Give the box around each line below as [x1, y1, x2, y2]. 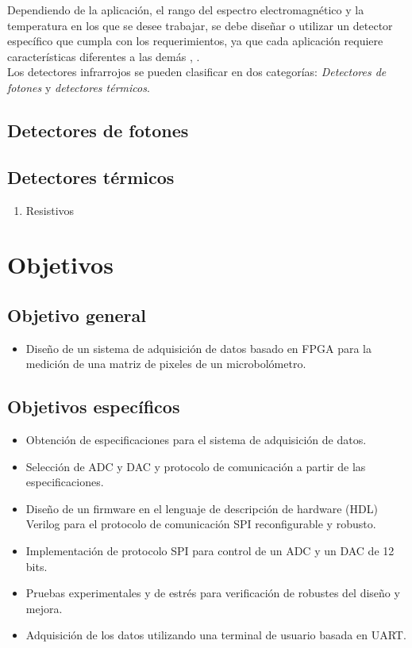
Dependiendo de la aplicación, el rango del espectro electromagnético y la [7, 2, 364, 17]
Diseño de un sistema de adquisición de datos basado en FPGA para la [25, 339, 372, 356]
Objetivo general [7, 302, 146, 327]
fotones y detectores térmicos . [7, 79, 150, 95]
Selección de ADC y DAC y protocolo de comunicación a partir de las [25, 458, 366, 474]
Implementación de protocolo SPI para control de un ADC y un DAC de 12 [25, 543, 395, 559]
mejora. [25, 600, 63, 616]
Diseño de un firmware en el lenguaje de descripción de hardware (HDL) [25, 500, 378, 516]
